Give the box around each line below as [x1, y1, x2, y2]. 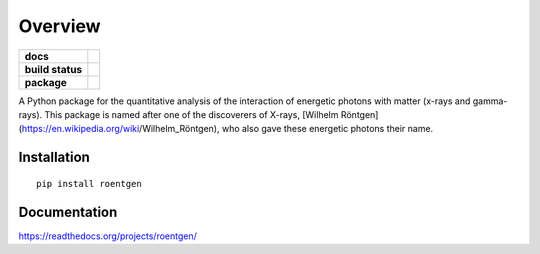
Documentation [18, 203, 118, 220]
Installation [18, 149, 90, 166]
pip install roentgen [36, 178, 142, 189]
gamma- [472, 95, 508, 107]
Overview [18, 15, 101, 37]
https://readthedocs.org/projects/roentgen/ [18, 230, 197, 242]
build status [24, 62, 83, 76]
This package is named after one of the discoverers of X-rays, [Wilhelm [44, 108, 339, 120]
